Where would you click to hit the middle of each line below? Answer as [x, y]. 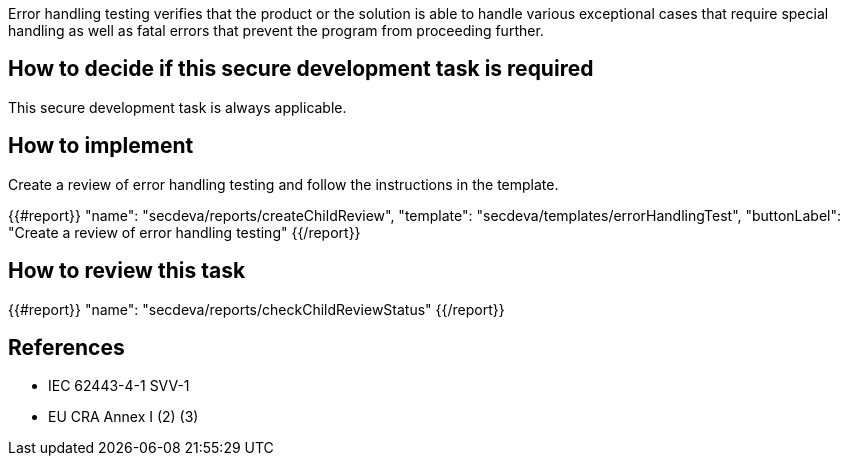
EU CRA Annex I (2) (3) [123, 417]
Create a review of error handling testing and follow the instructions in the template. [283, 184]
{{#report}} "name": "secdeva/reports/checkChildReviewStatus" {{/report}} [256, 309]
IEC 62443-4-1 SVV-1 [119, 386]
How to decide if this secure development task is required [301, 69]
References [66, 347]
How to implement [101, 146]
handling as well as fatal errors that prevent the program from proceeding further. [276, 30]
